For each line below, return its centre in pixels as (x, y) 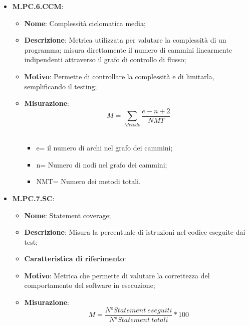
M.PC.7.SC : (33, 198)
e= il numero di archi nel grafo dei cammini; (104, 148)
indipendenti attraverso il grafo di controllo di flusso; (105, 59)
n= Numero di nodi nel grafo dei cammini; (102, 164)
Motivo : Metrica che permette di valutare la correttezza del (117, 275)
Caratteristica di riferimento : (75, 259)
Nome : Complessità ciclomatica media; (85, 23)
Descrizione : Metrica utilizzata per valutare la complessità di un (125, 40)
